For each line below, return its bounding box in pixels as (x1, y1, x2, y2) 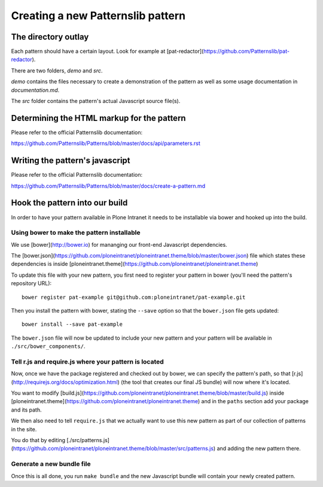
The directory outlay (11, 32, 89, 42)
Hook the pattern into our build (11, 198, 128, 208)
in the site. (11, 425, 37, 432)
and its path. (11, 406, 42, 413)
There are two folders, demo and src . (11, 66, 103, 74)
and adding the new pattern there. (217, 445, 301, 452)
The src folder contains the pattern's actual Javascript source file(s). (11, 98, 181, 105)
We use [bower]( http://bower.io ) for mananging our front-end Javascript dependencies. (11, 241, 227, 248)
